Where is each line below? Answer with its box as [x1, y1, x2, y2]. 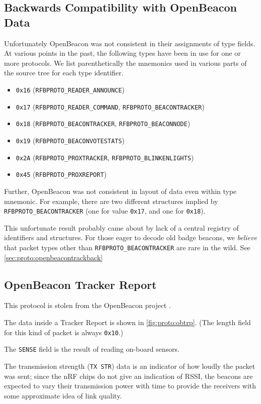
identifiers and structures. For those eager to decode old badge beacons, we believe [4, 232, 257, 243]
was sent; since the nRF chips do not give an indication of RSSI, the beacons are [4, 370, 253, 381]
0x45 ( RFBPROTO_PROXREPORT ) [16, 169, 107, 179]
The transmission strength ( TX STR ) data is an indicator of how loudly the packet [4, 360, 255, 371]
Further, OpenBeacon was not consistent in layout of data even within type [4, 185, 237, 196]
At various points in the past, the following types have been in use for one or [4, 48, 241, 58]
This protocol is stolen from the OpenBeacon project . [4, 300, 171, 311]
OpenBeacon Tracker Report [4, 276, 157, 292]
